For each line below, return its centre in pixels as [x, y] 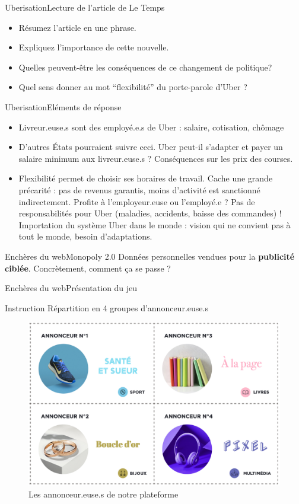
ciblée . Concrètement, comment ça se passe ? [88, 268]
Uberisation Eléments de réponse [63, 106]
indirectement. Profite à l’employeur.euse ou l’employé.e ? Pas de [137, 201]
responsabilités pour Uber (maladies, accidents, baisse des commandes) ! [150, 213]
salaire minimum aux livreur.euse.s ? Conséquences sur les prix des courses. [156, 158]
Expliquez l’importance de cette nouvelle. [94, 47]
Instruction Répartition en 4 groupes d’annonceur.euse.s [106, 307]
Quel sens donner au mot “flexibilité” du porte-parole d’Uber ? [133, 87]
